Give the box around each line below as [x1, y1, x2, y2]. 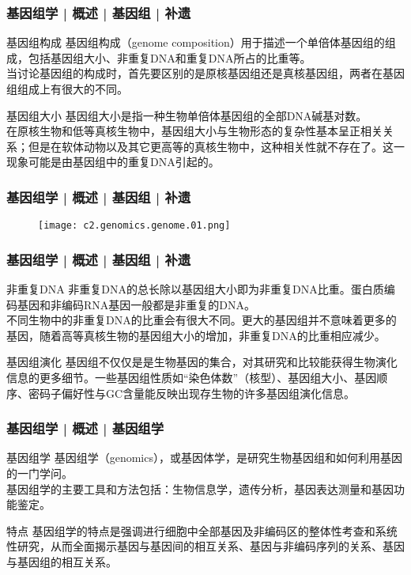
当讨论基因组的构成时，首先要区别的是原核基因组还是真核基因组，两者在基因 [6, 65, 405, 81]
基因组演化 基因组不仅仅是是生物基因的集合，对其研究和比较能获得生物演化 [6, 354, 398, 370]
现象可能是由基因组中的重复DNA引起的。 [6, 153, 220, 170]
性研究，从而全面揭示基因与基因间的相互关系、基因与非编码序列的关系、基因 [6, 538, 405, 554]
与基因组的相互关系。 [6, 554, 117, 569]
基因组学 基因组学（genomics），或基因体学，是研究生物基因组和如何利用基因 [6, 449, 402, 466]
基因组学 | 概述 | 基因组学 [6, 418, 164, 438]
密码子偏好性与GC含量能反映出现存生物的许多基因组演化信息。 [28, 384, 356, 401]
